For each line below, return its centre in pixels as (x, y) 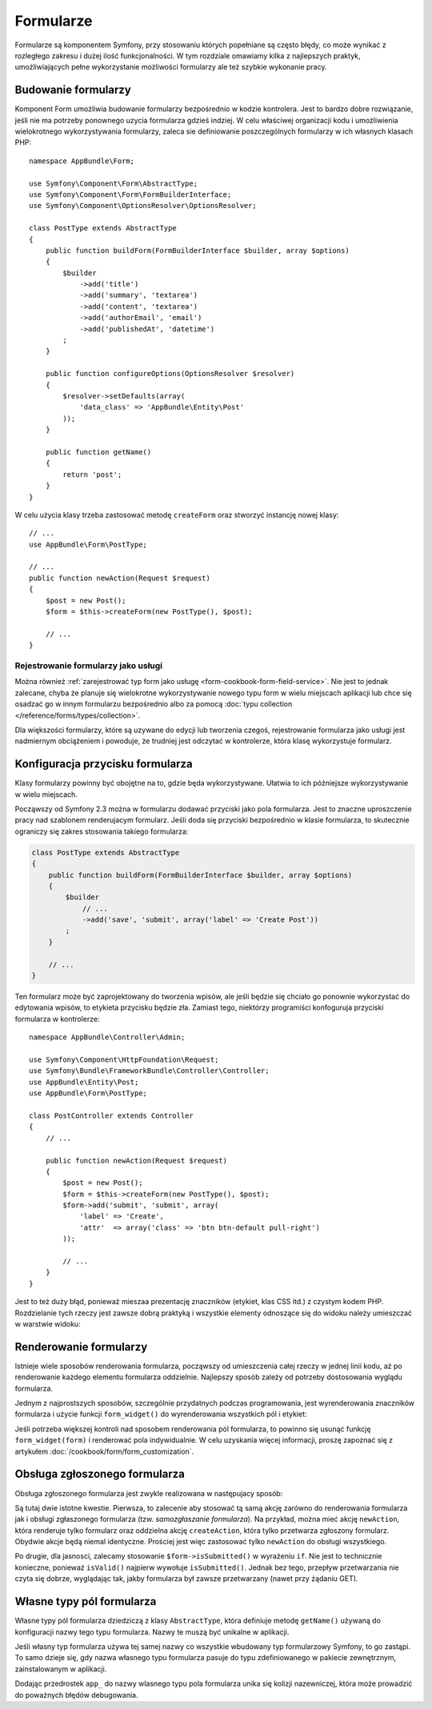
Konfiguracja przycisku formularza (104, 764)
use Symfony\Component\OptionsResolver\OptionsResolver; (143, 206)
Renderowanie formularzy (81, 1347)
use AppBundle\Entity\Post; (84, 1082)
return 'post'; (92, 474)
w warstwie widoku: (48, 1323)
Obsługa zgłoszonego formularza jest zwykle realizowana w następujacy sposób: (149, 1493)
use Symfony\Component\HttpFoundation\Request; (124, 1059)
